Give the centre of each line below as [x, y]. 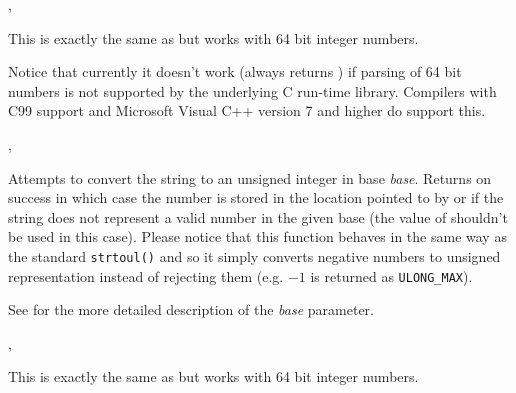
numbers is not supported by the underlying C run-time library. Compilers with [252, 90]
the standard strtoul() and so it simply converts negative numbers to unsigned [254, 255]
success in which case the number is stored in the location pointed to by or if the [256, 197]
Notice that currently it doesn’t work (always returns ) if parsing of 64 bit [235, 71]
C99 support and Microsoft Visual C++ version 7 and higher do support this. [247, 110]
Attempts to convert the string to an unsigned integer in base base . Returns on [250, 177]
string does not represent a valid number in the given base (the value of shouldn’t [258, 216]
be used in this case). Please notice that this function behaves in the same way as [257, 236]
